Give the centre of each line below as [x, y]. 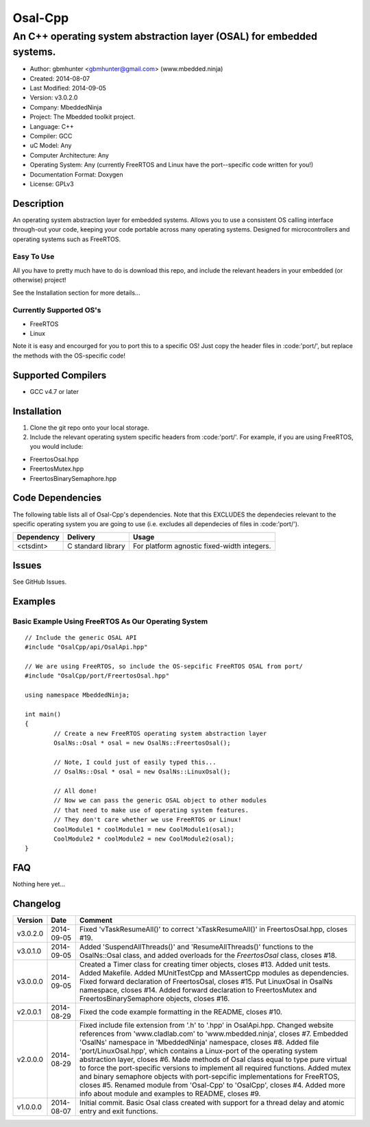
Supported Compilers [60, 375]
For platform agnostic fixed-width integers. [202, 546]
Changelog [37, 904]
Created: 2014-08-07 [60, 78]
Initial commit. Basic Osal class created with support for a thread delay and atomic [212, 1103]
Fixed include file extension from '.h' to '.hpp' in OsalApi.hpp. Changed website [206, 1026]
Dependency [38, 537]
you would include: [57, 447]
